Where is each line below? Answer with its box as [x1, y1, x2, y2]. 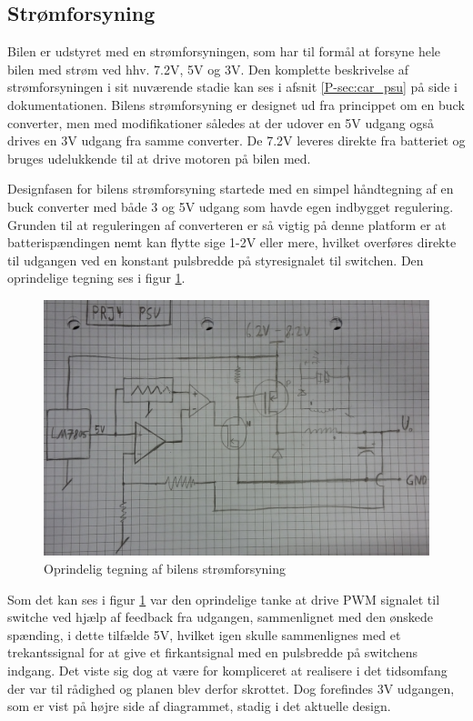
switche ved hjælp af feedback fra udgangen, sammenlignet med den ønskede [7, 607, 434, 626]
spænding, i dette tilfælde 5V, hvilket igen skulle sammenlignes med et [7, 625, 401, 644]
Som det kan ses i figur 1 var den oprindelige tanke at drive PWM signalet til [7, 589, 440, 608]
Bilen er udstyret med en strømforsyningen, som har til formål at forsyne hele [7, 42, 441, 61]
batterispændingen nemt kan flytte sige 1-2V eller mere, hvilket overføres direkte [7, 233, 457, 252]
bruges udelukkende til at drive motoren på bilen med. [7, 148, 311, 167]
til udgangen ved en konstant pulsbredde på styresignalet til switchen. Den [7, 250, 424, 269]
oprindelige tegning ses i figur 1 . [7, 268, 186, 287]
